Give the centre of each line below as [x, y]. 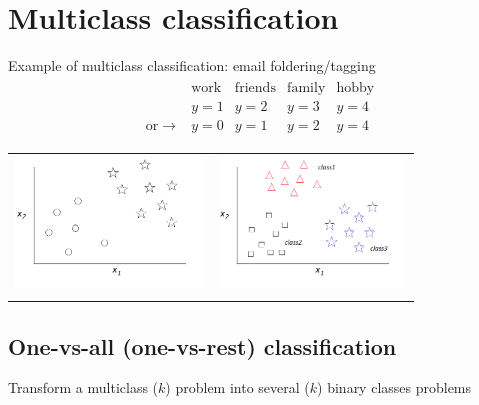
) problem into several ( [237, 387]
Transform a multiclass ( [83, 387]
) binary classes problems [394, 387]
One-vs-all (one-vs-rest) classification [202, 345]
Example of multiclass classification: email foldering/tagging [192, 65]
